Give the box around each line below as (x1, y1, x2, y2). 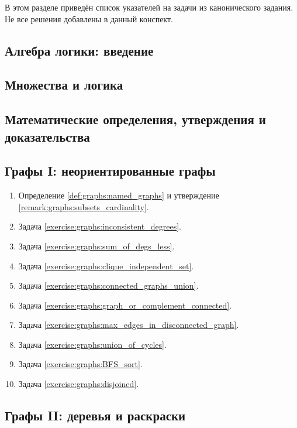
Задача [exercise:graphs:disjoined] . (18, 378, 139, 390)
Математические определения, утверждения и (5, 110, 266, 128)
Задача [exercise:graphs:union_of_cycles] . (18, 338, 167, 350)
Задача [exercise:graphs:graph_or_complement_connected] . (18, 299, 232, 311)
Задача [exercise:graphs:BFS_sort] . (18, 358, 143, 370)
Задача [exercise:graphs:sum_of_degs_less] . (18, 239, 175, 252)
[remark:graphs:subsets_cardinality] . (18, 200, 149, 213)
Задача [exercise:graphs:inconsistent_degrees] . (18, 220, 181, 232)
